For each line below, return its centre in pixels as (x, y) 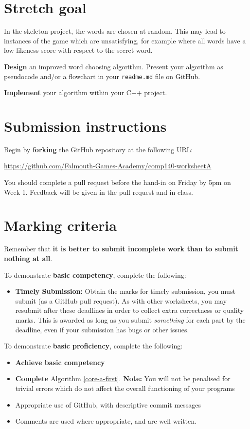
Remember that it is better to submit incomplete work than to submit (121, 249)
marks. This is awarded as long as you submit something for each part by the (130, 319)
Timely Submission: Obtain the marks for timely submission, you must (125, 291)
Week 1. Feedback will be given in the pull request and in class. (98, 192)
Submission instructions (85, 126)
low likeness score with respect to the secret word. (78, 50)
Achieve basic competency (60, 362)
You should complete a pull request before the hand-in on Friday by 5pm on (117, 182)
